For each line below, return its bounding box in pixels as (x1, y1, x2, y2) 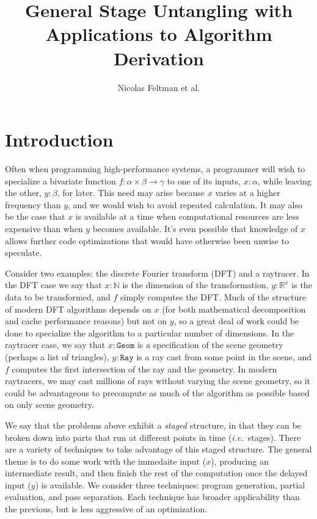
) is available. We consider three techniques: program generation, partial (35, 478, 305, 491)
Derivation (114, 45, 204, 70)
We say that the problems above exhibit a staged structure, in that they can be (5, 418, 301, 431)
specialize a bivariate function (5, 174, 116, 187)
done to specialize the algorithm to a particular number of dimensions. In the (5, 326, 294, 339)
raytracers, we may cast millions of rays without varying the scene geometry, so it (5, 374, 310, 387)
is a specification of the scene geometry (137, 338, 283, 351)
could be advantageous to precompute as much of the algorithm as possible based (5, 386, 310, 399)
